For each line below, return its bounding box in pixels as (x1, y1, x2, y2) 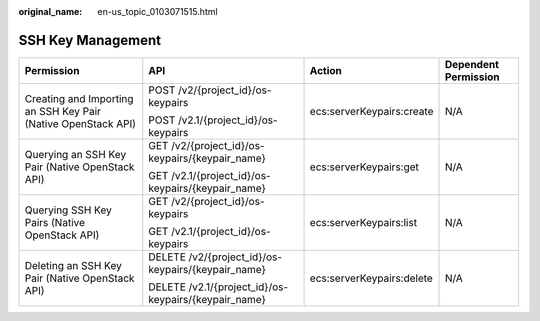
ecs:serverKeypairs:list (309, 215, 418, 229)
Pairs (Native (24, 215, 85, 229)
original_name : (18, 6, 83, 17)
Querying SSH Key (24, 203, 112, 217)
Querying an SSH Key (24, 147, 127, 161)
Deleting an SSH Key (24, 258, 122, 272)
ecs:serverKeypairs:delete (309, 271, 434, 285)
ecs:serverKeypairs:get (309, 160, 420, 174)
